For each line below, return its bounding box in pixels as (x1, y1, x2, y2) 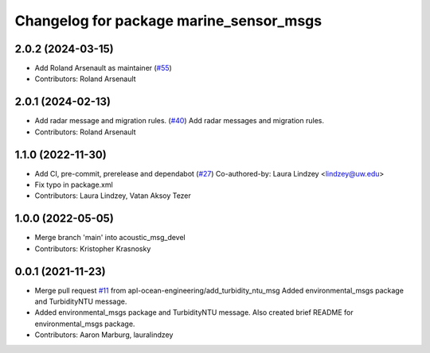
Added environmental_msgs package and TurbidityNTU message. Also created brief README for (34, 308, 354, 317)
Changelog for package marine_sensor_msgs (14, 12, 322, 29)
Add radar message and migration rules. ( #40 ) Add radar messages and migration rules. (34, 116, 325, 126)
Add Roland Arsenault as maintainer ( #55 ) (34, 64, 173, 73)
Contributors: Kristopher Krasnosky (34, 243, 151, 254)
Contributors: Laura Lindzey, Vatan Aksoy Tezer (34, 191, 191, 200)
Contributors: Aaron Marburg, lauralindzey (34, 330, 174, 339)
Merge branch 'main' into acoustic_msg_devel (34, 233, 186, 242)
